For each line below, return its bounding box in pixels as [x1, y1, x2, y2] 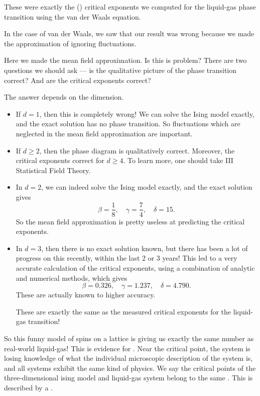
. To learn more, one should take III [123, 155, 233, 166]
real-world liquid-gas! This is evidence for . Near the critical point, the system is [4, 343, 250, 353]
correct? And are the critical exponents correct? [4, 74, 151, 85]
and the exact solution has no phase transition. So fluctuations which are [16, 118, 240, 129]
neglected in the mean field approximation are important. [16, 128, 193, 138]
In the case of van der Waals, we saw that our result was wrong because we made [4, 28, 254, 39]
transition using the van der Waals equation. [4, 11, 141, 22]
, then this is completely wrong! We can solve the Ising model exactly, [39, 108, 254, 119]
